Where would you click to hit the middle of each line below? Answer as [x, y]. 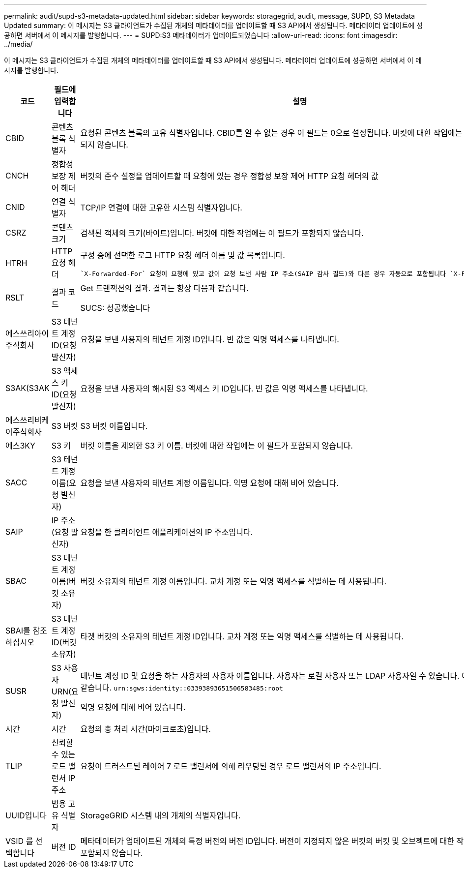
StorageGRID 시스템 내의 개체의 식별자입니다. [160, 815]
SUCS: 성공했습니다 [115, 308]
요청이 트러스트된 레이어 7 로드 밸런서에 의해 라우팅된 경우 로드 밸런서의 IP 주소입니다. [231, 766]
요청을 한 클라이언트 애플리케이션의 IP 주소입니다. [167, 532]
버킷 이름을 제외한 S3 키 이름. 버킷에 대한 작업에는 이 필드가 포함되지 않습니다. [217, 446]
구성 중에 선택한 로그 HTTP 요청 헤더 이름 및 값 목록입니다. [183, 255]
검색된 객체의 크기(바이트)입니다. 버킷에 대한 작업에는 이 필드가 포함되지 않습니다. [222, 233]
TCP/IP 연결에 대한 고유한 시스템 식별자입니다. [161, 208]
